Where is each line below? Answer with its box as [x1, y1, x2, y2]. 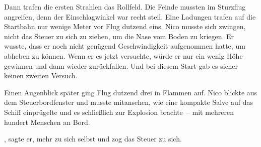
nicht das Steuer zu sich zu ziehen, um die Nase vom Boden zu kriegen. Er [4, 31, 234, 41]
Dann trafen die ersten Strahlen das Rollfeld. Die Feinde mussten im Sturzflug [4, 2, 246, 12]
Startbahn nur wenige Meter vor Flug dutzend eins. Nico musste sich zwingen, [4, 21, 246, 32]
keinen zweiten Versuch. [4, 70, 78, 81]
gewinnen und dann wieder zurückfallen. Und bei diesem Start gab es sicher [4, 60, 238, 71]
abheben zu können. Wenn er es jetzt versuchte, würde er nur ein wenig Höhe [4, 50, 243, 61]
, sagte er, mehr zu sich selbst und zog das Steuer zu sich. [4, 133, 182, 144]
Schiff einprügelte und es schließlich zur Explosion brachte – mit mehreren [4, 106, 234, 117]
